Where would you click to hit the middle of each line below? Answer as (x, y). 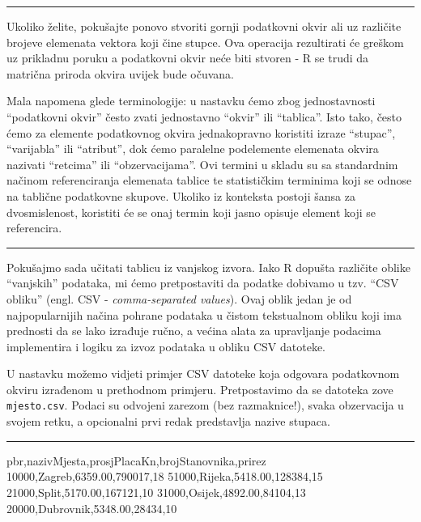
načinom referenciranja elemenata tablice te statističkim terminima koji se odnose (209, 180)
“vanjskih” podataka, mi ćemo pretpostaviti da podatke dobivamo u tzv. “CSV (203, 283)
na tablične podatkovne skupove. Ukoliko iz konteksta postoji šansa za (181, 195)
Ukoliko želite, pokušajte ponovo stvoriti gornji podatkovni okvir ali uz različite (204, 26)
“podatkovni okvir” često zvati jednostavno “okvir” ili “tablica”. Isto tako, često (204, 116)
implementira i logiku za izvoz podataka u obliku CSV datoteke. (166, 346)
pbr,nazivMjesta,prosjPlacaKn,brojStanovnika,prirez (136, 460)
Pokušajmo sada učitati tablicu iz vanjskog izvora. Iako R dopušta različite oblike (208, 267)
